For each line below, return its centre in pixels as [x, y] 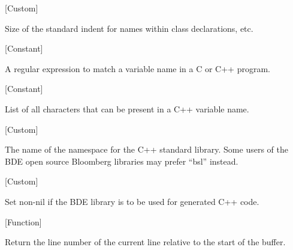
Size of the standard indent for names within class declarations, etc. [129, 28]
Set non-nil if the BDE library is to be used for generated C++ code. [132, 201]
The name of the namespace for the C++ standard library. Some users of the [146, 149]
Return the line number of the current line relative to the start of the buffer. [145, 242]
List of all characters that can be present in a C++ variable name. [127, 108]
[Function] [23, 221]
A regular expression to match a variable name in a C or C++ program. [138, 68]
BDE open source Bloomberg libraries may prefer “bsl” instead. [122, 161]
